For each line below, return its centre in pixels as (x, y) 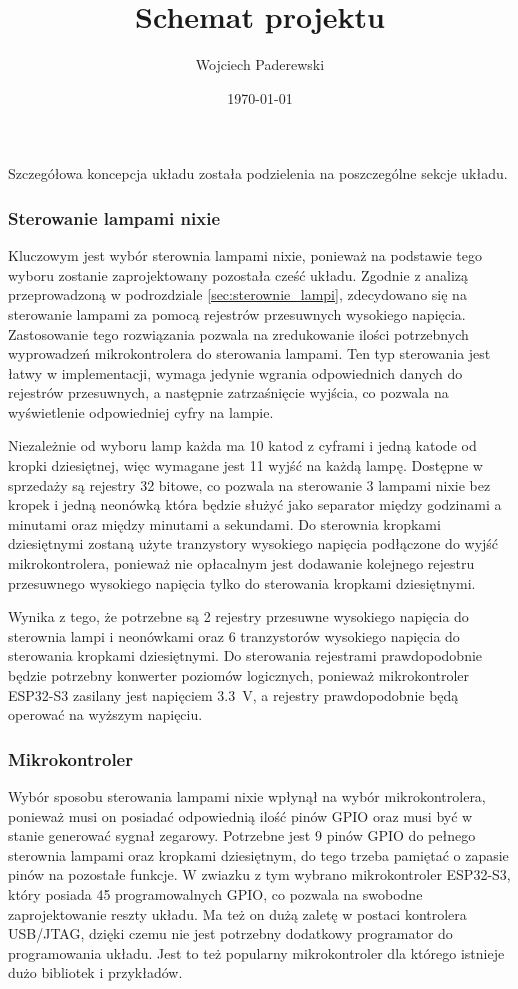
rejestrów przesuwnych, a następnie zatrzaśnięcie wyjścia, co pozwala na (228, 392)
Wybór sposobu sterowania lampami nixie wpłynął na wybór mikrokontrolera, (247, 796)
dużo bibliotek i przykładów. (95, 972)
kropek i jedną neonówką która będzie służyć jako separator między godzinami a (255, 504)
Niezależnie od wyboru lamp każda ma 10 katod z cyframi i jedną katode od (242, 445)
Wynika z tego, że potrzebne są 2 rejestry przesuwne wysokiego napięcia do (238, 616)
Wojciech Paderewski (260, 64)
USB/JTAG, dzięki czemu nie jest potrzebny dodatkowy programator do (230, 933)
